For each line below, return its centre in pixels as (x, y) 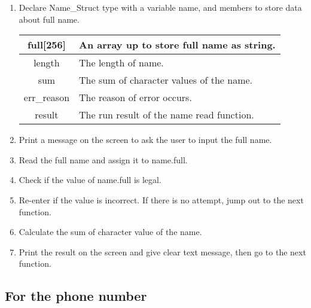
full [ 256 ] (46, 45)
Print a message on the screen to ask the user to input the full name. (145, 140)
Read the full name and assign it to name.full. (103, 159)
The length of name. (121, 63)
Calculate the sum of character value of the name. (110, 232)
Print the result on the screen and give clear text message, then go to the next (162, 251)
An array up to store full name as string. (177, 45)
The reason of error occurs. (135, 97)
